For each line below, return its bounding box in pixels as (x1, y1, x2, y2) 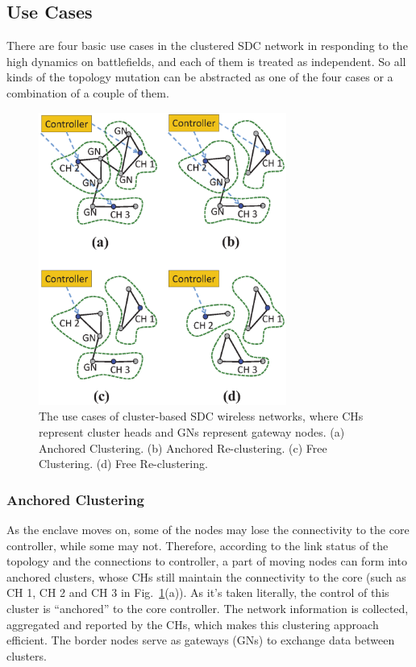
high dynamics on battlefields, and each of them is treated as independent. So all (6, 52, 406, 69)
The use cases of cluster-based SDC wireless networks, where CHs (39, 408, 364, 425)
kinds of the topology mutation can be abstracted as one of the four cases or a (6, 68, 393, 85)
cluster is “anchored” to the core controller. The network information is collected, (6, 599, 409, 616)
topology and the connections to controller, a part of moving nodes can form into (6, 553, 407, 570)
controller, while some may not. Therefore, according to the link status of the (6, 536, 389, 553)
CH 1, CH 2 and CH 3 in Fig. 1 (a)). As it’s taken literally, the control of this (6, 584, 389, 601)
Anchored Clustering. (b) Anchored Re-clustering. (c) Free (39, 439, 327, 456)
